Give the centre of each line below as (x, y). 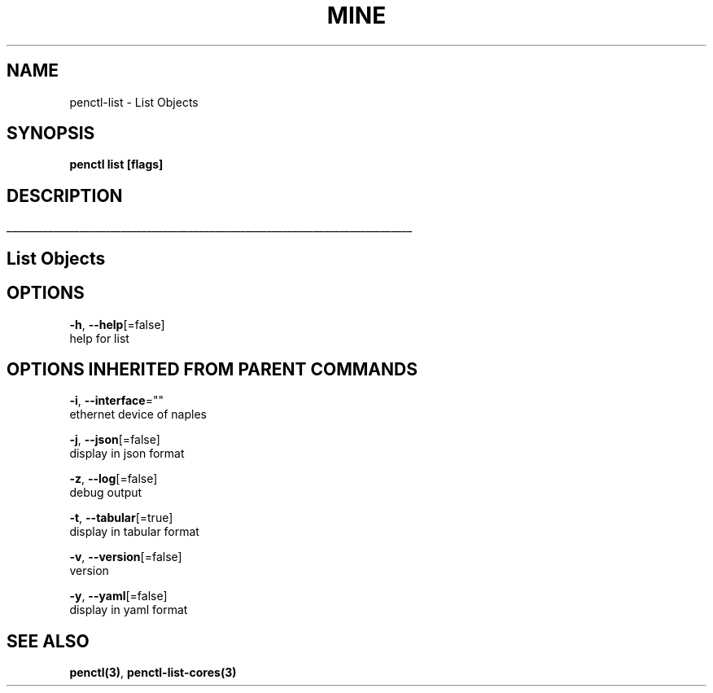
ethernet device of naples (138, 414)
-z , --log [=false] (114, 479)
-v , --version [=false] (126, 557)
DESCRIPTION (65, 195)
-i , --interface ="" (116, 401)
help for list (99, 338)
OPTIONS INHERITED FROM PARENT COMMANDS (212, 369)
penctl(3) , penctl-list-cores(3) (153, 673)
